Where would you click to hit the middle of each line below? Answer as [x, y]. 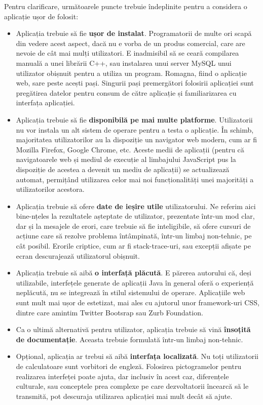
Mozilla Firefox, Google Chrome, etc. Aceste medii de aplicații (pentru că [130, 149]
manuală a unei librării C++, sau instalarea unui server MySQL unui [124, 63]
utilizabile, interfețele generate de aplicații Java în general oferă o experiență [135, 282]
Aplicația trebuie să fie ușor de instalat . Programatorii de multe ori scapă [134, 33]
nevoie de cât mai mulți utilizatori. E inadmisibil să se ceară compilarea [127, 53]
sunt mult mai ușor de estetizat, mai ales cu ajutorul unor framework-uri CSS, [138, 302]
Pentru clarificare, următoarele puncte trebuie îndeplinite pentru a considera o [126, 6]
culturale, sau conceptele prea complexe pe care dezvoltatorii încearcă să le [132, 386]
